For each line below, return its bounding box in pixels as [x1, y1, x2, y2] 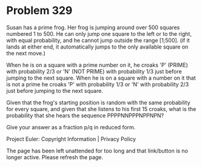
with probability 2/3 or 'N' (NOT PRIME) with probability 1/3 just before [6, 67, 182, 75]
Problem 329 [6, 4, 73, 18]
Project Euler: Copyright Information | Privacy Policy [6, 135, 136, 143]
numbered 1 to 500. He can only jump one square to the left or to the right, [6, 30, 192, 37]
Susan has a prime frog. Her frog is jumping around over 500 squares [6, 24, 180, 31]
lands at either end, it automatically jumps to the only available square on [6, 43, 189, 50]
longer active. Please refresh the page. [6, 153, 104, 161]
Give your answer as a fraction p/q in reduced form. [6, 123, 136, 131]
